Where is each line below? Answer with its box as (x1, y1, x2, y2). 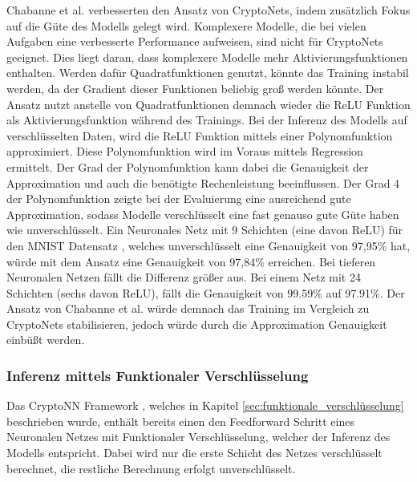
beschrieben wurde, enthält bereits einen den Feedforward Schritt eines (6, 412, 354, 429)
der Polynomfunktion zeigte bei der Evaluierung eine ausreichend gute (6, 190, 351, 207)
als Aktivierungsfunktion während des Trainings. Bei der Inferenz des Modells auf (6, 111, 407, 128)
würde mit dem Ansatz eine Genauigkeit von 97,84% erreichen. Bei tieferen (6, 253, 376, 269)
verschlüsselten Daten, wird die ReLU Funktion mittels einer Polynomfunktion (6, 127, 393, 144)
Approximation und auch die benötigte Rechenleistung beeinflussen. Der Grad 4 (6, 174, 400, 191)
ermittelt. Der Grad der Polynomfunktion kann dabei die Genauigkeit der (6, 158, 369, 175)
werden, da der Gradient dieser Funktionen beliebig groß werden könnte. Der (6, 79, 384, 96)
